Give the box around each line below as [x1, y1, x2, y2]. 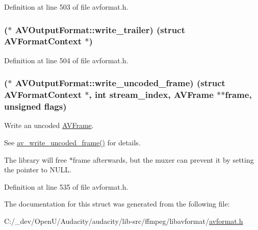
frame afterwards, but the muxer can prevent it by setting [72, 154, 254, 165]
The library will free [4, 154, 67, 165]
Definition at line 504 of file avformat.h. [4, 55, 128, 65]
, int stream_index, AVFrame [89, 88, 214, 101]
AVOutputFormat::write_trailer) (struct [15, 23, 185, 36]
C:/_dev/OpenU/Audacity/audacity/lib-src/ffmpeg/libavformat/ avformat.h [4, 215, 243, 226]
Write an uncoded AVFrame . [4, 120, 94, 131]
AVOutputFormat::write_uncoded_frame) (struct [15, 76, 225, 89]
